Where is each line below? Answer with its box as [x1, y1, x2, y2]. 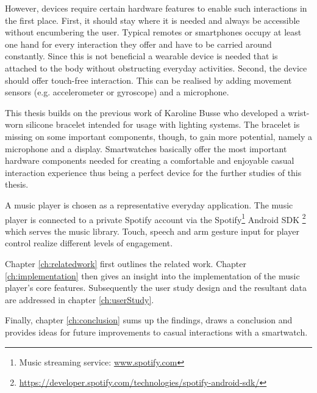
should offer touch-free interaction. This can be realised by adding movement [5, 73, 292, 86]
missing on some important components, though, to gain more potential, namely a [5, 130, 312, 142]
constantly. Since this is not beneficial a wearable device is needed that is [5, 50, 278, 62]
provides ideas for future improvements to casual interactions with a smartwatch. [5, 325, 308, 338]
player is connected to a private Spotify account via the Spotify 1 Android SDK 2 [5, 211, 306, 226]
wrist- [288, 106, 310, 119]
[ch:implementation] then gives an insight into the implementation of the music [5, 269, 300, 282]
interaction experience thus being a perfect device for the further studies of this [5, 166, 302, 178]
